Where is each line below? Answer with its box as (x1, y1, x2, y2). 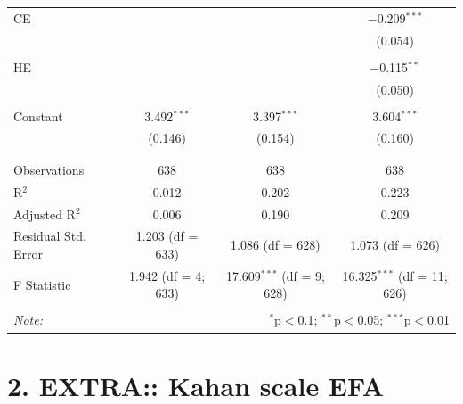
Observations (13, 160, 85, 178)
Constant (13, 106, 63, 125)
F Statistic (13, 275, 71, 293)
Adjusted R (13, 204, 76, 223)
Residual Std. (13, 227, 86, 245)
